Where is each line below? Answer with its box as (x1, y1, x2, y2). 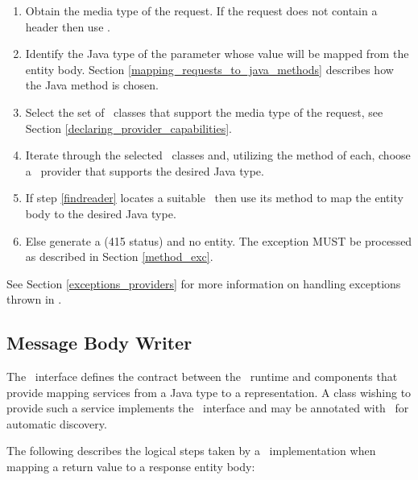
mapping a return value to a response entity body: (6, 458, 255, 475)
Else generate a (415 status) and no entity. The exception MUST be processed (25, 232, 412, 249)
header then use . (25, 18, 110, 35)
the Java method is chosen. (25, 77, 159, 93)
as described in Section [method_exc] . (25, 248, 213, 265)
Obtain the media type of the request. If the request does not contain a (25, 2, 378, 19)
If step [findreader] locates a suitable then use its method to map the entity (25, 189, 404, 206)
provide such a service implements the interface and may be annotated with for (6, 399, 409, 416)
